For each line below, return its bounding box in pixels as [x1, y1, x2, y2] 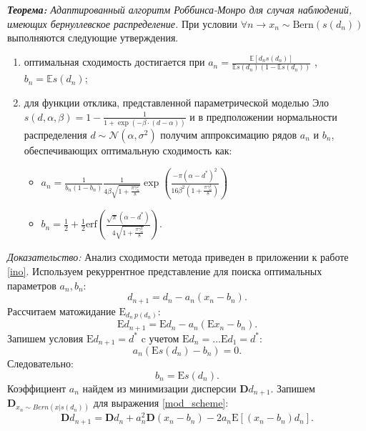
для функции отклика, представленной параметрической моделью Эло [24, 95, 330, 109]
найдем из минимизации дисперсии [82, 380, 237, 395]
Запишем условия [7, 330, 84, 345]
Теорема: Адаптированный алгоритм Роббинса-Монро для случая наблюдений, [7, 2, 352, 16]
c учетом [141, 330, 179, 345]
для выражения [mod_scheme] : [93, 395, 229, 410]
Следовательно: [7, 355, 74, 370]
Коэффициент [7, 380, 66, 395]
